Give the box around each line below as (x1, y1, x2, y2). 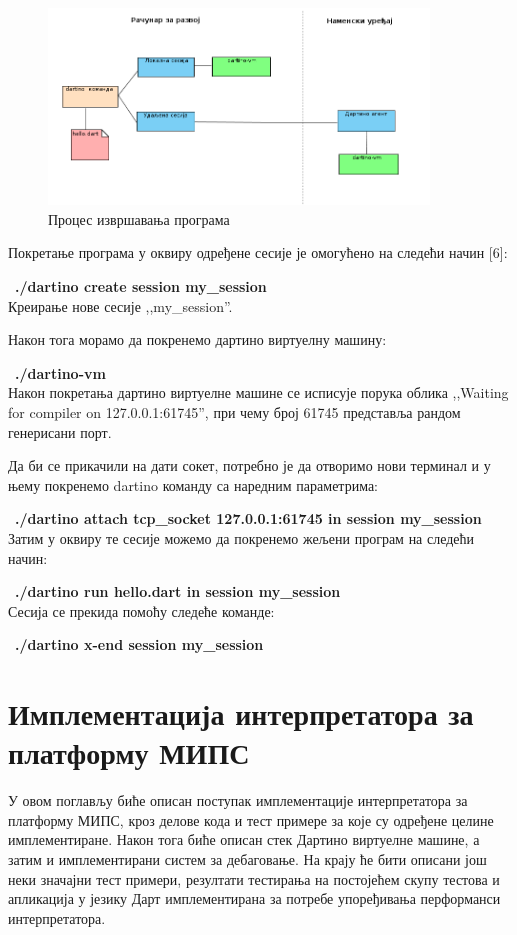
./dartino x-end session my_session (15, 634, 264, 655)
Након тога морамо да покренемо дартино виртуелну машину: (8, 329, 387, 350)
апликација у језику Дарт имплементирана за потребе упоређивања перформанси (8, 888, 501, 909)
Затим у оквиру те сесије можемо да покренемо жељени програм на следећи (8, 527, 475, 548)
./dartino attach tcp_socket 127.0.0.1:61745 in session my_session (15, 508, 482, 529)
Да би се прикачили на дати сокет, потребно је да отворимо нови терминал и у (8, 455, 491, 476)
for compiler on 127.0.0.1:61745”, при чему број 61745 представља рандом (8, 401, 461, 422)
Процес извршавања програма (48, 208, 230, 229)
